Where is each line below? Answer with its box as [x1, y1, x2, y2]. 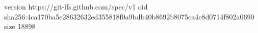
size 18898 [4, 21, 36, 31]
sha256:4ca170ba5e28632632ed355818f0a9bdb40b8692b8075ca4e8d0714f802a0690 [4, 11, 254, 21]
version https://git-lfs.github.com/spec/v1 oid [4, 1, 148, 11]
